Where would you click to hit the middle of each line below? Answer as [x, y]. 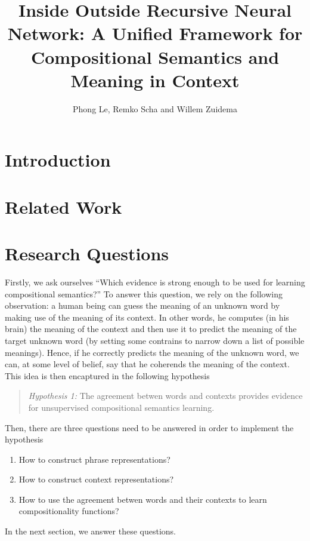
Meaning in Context [155, 80]
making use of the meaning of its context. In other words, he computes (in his [147, 317]
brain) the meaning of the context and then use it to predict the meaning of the [151, 329]
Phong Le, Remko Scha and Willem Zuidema [155, 108]
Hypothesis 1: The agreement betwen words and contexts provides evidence [165, 396]
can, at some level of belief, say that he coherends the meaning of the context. [147, 364]
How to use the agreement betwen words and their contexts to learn [143, 499]
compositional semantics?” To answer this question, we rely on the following [144, 293]
